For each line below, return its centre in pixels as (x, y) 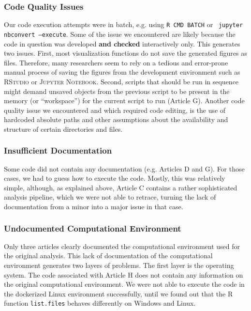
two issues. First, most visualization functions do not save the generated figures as (125, 53)
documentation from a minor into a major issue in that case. (94, 207)
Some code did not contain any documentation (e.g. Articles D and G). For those (124, 168)
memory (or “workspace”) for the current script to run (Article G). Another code (124, 101)
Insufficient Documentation (58, 150)
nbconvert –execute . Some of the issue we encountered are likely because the (120, 34)
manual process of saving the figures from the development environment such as (122, 72)
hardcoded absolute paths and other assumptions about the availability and (116, 119)
